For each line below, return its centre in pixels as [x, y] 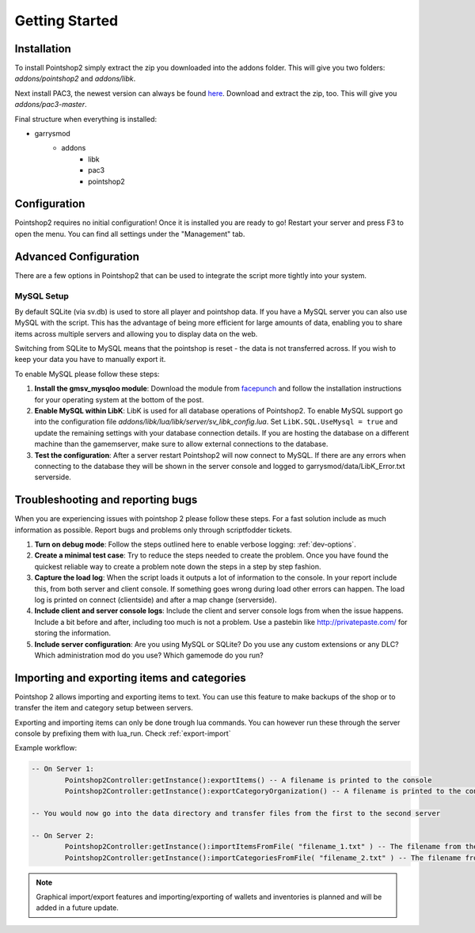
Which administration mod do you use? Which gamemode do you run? [149, 655]
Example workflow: [46, 748]
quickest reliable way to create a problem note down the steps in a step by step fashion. [178, 566]
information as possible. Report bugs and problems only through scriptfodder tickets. [153, 530]
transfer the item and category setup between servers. [104, 708]
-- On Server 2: [63, 835]
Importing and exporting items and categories [130, 678]
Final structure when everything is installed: [86, 119]
